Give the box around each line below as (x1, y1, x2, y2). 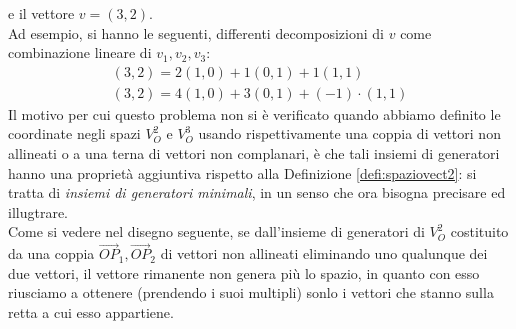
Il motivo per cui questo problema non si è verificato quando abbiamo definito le (8, 103, 501, 124)
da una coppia (8, 243, 95, 264)
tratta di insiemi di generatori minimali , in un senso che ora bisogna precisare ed (8, 182, 506, 203)
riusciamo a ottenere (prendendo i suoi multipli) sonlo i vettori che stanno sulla (8, 282, 494, 303)
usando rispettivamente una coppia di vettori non (198, 123, 501, 144)
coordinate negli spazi (8, 123, 141, 144)
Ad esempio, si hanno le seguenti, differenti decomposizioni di (8, 22, 384, 43)
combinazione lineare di (8, 42, 152, 63)
